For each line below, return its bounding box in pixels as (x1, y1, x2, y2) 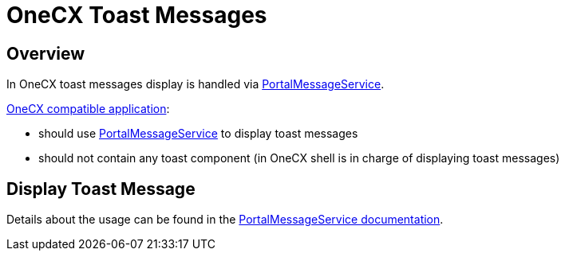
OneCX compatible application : (6, 102, 170, 116)
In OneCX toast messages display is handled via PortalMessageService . (6, 77, 385, 92)
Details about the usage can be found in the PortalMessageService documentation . (6, 212, 444, 227)
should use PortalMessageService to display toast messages (38, 127, 358, 141)
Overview (6, 43, 85, 64)
